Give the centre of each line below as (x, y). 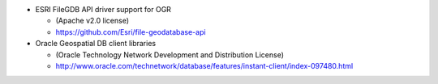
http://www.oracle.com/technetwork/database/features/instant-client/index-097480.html (204, 65)
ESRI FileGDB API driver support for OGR (103, 9)
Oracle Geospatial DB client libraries (96, 44)
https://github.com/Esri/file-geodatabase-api (131, 31)
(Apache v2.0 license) (92, 21)
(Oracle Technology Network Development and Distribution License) (170, 55)
